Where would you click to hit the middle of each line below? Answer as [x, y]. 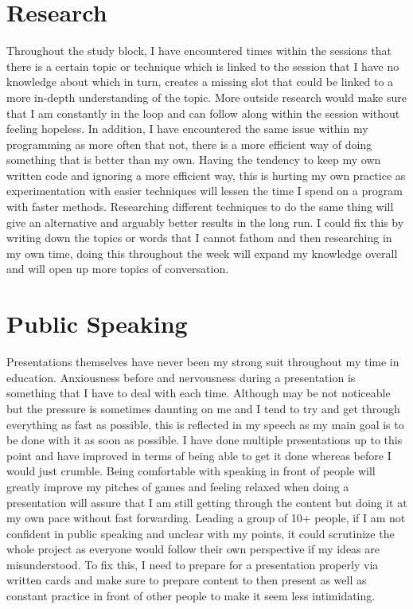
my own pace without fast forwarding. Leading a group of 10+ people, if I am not [206, 518]
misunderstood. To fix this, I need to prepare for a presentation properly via [193, 564]
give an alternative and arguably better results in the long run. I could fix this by [205, 222]
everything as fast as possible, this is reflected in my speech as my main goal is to [205, 424]
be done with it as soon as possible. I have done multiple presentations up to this [205, 440]
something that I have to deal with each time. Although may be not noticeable [199, 393]
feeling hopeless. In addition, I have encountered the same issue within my [187, 129]
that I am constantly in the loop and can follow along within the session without [203, 113]
